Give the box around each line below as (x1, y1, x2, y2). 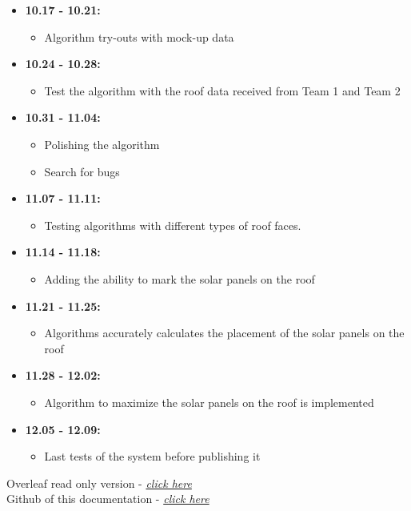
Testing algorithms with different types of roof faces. (44, 216, 301, 233)
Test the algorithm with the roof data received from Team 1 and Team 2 (44, 82, 401, 99)
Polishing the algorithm (44, 135, 160, 152)
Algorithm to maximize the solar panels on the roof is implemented (44, 393, 374, 410)
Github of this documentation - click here (6, 490, 209, 507)
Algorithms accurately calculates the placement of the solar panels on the (44, 324, 405, 341)
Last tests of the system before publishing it (44, 448, 261, 465)
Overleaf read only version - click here (6, 474, 192, 491)
